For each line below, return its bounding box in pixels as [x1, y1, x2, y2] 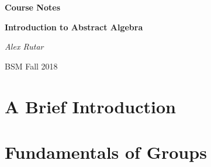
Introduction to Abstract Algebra [5, 20, 143, 33]
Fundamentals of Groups [5, 140, 207, 163]
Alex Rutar [5, 40, 44, 53]
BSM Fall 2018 [5, 60, 58, 72]
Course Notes [5, 1, 61, 13]
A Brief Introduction [5, 94, 176, 118]
